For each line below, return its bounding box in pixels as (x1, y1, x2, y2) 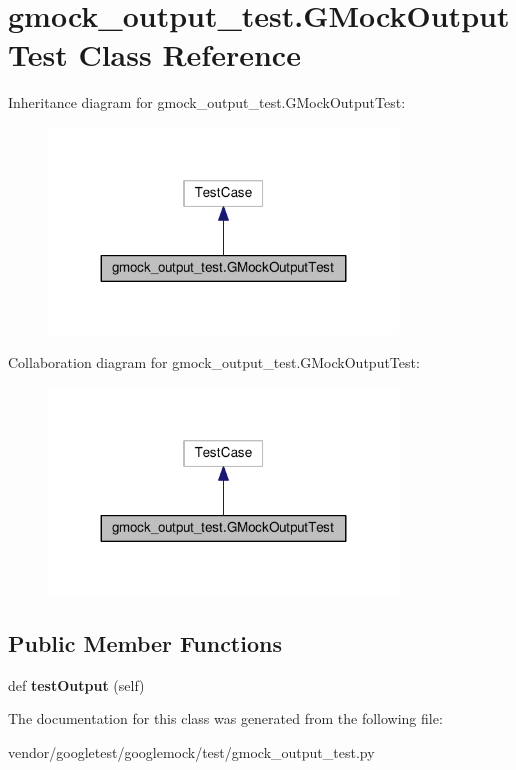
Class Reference (78, 34, 301, 75)
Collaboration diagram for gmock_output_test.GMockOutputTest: (8, 352, 420, 373)
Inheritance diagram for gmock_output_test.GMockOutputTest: (8, 92, 406, 113)
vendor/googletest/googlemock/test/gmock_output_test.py (8, 741, 375, 762)
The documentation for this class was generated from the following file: (8, 708, 443, 729)
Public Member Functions (8, 627, 282, 658)
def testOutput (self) (8, 674, 145, 695)
